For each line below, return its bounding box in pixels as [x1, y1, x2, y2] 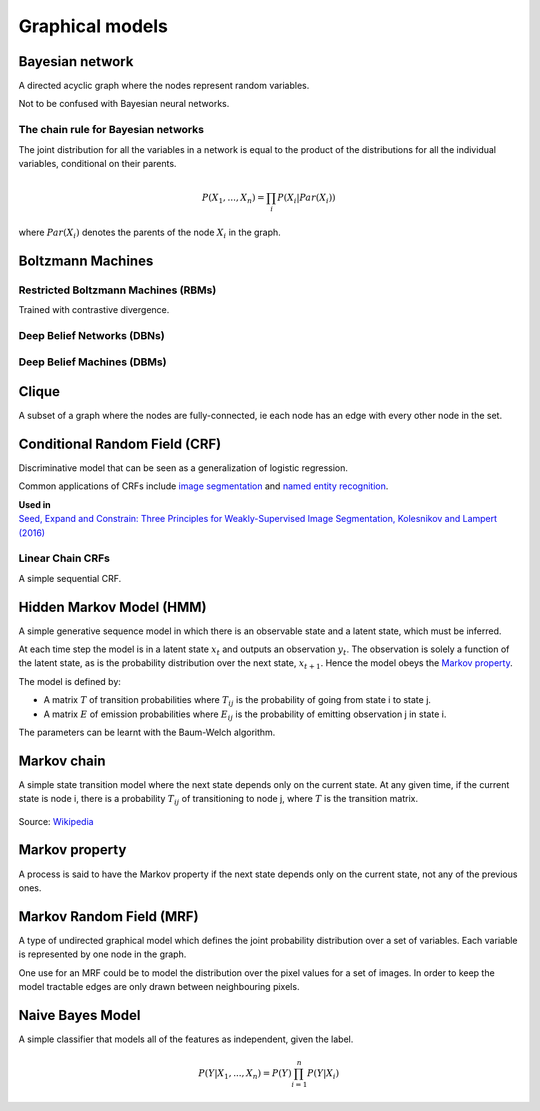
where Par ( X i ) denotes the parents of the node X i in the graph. [18, 226, 282, 240]
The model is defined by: [18, 675, 122, 687]
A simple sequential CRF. [18, 572, 122, 584]
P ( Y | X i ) [306, 1068, 340, 1081]
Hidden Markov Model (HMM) [18, 598, 207, 615]
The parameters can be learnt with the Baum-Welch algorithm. [18, 726, 276, 738]
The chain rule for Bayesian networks [18, 123, 205, 137]
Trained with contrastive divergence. [18, 304, 170, 316]
